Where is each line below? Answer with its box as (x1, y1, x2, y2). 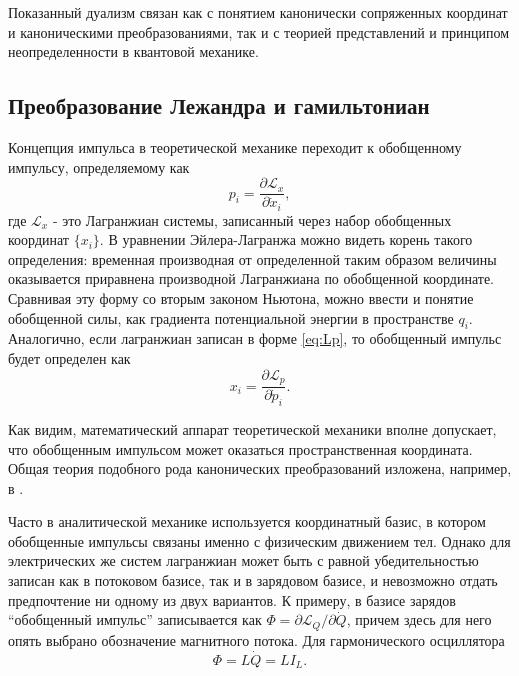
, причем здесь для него (346, 609, 492, 630)
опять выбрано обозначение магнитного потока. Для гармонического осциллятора (8, 629, 505, 650)
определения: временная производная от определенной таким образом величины (8, 248, 497, 269)
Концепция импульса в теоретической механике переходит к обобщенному (8, 136, 462, 157)
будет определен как (8, 348, 131, 369)
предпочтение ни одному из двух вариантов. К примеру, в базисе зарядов (8, 589, 456, 610)
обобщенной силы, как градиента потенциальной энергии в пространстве (8, 307, 454, 328)
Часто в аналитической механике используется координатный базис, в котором (8, 511, 486, 532)
